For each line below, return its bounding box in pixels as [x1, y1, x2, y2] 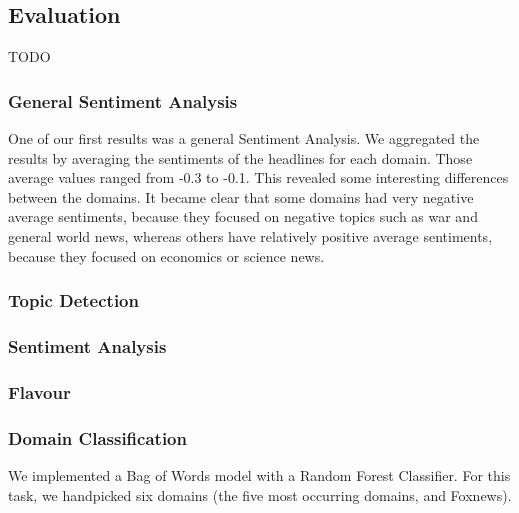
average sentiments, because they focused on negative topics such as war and [8, 206, 478, 227]
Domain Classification [8, 425, 187, 450]
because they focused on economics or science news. [8, 245, 325, 266]
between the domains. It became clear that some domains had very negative [8, 186, 474, 207]
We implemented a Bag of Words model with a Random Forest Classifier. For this [8, 464, 511, 485]
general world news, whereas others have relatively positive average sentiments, [8, 225, 493, 246]
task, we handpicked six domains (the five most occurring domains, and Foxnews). [8, 484, 512, 505]
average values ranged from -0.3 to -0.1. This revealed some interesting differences [8, 167, 509, 188]
